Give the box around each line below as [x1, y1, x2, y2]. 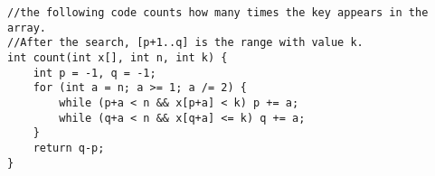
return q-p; [33, 141, 105, 154]
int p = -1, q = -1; [33, 66, 156, 79]
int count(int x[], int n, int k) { [7, 51, 228, 64]
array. [7, 21, 46, 34]
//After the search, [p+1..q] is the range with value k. [7, 36, 364, 50]
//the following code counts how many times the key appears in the [7, 6, 429, 19]
